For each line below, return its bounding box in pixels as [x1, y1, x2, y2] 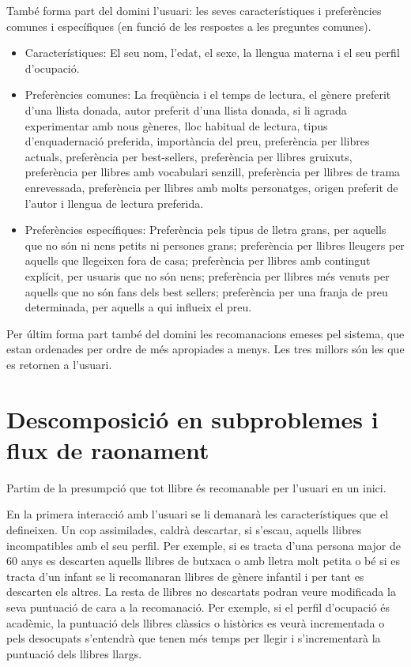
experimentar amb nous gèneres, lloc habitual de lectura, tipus [25, 117, 328, 134]
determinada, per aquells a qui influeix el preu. [25, 299, 252, 315]
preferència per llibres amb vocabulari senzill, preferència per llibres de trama [25, 164, 401, 180]
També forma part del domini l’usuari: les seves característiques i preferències [6, 2, 382, 18]
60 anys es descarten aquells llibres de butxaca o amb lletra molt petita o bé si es [6, 552, 400, 569]
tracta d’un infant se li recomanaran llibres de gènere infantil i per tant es [6, 567, 364, 584]
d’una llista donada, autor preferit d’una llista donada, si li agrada [25, 101, 347, 118]
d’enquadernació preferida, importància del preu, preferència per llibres [25, 133, 370, 149]
